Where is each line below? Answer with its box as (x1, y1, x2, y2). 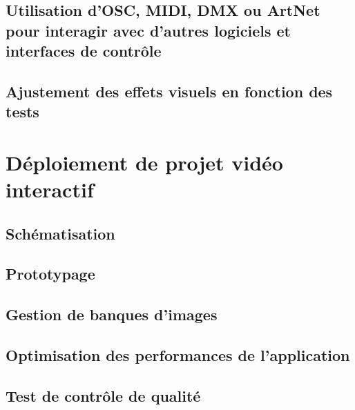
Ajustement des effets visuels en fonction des (6, 80, 333, 101)
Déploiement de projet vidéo (6, 148, 283, 176)
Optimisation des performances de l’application (6, 344, 350, 366)
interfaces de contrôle (6, 40, 162, 61)
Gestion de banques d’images (6, 304, 218, 325)
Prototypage (6, 263, 95, 284)
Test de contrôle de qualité (6, 384, 201, 406)
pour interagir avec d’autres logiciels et (6, 19, 291, 41)
